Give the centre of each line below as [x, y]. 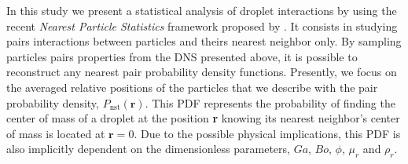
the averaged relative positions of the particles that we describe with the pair [192, 87]
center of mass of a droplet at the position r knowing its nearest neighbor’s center [203, 118]
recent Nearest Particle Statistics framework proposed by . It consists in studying [202, 26]
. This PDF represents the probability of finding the [270, 102]
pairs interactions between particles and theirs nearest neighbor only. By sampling [204, 41]
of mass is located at [56, 133]
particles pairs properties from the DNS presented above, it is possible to [182, 56]
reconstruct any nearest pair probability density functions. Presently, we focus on [202, 72]
